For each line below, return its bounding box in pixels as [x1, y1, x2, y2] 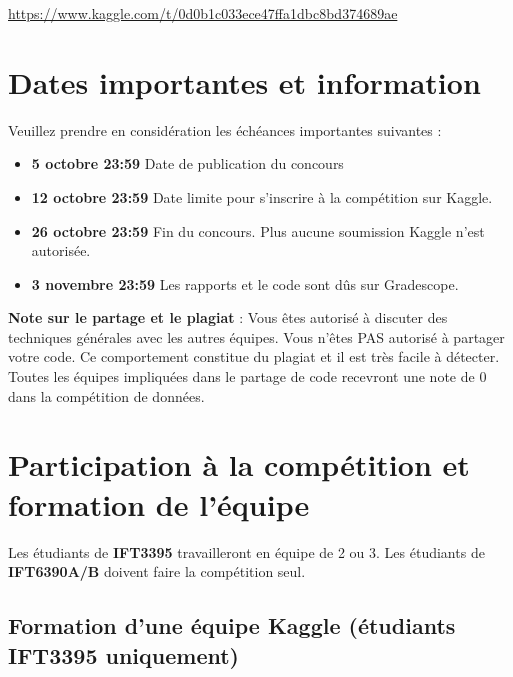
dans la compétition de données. [8, 385, 205, 406]
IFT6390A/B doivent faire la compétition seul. [8, 561, 306, 582]
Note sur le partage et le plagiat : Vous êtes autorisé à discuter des [8, 307, 448, 328]
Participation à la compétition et [8, 444, 470, 485]
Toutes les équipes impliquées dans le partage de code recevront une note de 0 [8, 366, 487, 387]
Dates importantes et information [8, 61, 481, 102]
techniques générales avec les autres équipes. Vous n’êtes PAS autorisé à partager [8, 326, 505, 347]
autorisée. [31, 240, 91, 261]
